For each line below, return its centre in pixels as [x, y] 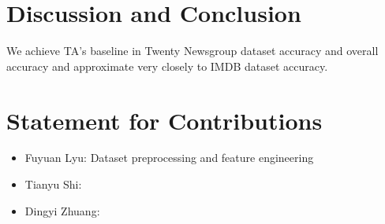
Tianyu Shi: [53, 184]
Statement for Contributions [164, 120]
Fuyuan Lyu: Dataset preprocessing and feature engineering [169, 158]
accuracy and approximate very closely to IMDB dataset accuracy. [167, 66]
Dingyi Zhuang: [62, 210]
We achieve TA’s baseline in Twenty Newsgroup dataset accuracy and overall [192, 51]
